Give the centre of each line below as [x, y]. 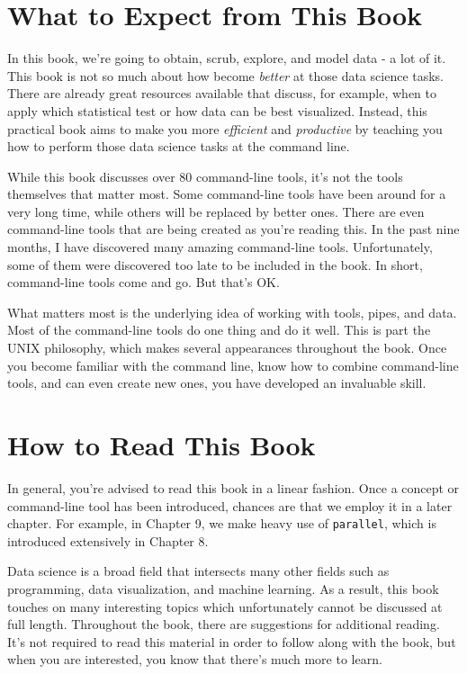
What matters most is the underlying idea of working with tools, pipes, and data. [232, 312]
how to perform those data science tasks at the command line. [179, 146]
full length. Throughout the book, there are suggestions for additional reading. [224, 624]
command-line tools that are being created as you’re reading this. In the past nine [233, 229]
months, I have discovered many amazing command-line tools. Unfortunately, [220, 247]
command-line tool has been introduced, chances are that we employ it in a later [230, 505]
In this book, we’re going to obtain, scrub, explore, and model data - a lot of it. [227, 58]
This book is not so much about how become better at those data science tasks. [226, 75]
